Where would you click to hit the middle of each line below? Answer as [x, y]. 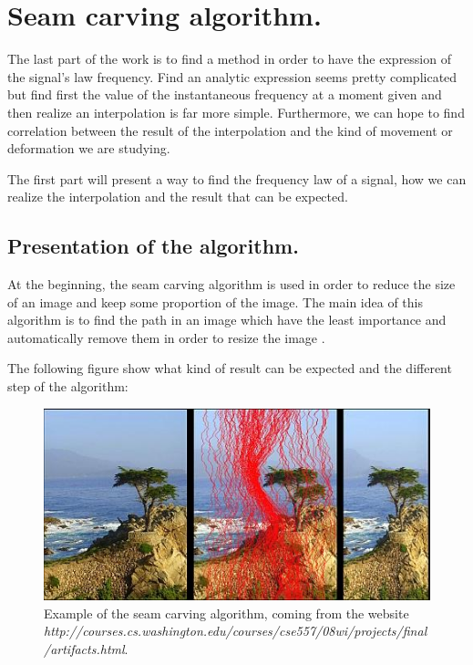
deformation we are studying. [89, 148]
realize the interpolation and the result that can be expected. [178, 197]
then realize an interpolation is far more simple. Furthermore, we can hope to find [236, 112]
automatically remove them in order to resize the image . [166, 337]
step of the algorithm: [68, 386]
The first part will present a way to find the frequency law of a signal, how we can [237, 178]
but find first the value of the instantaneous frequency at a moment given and [225, 94]
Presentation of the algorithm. [153, 246]
